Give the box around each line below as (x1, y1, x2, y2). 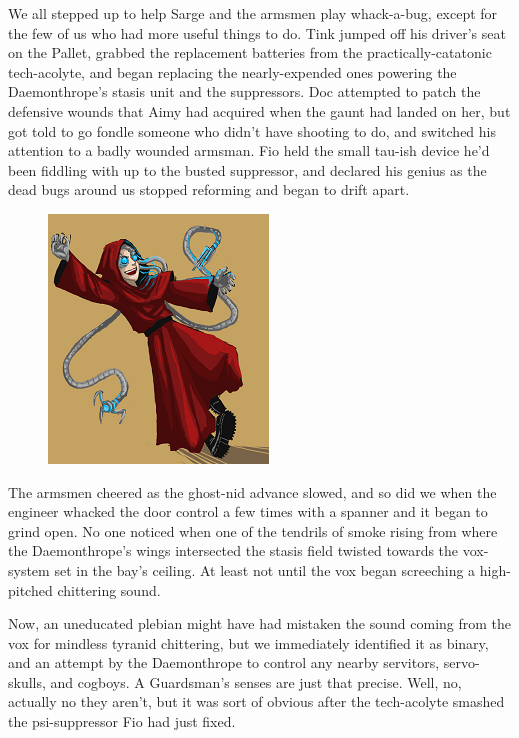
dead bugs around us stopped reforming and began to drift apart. (8, 179, 410, 200)
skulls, (8, 671, 46, 692)
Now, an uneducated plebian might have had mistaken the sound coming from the (8, 613, 512, 634)
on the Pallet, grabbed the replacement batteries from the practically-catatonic (8, 42, 492, 63)
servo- (443, 652, 480, 673)
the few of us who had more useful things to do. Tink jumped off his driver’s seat (8, 22, 506, 43)
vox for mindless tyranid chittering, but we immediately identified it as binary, (8, 632, 489, 653)
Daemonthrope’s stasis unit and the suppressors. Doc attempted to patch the (8, 81, 481, 102)
